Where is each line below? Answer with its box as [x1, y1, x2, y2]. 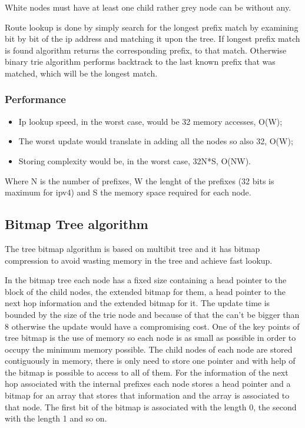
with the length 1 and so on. [5, 412, 107, 424]
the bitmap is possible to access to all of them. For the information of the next [5, 366, 289, 378]
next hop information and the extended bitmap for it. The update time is [5, 297, 270, 309]
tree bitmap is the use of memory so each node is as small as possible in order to [5, 331, 296, 344]
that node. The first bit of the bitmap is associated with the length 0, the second [5, 400, 297, 413]
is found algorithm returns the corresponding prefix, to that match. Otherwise [5, 44, 287, 56]
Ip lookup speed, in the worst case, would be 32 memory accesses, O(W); [18, 115, 283, 127]
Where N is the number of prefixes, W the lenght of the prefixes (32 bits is [5, 174, 274, 187]
